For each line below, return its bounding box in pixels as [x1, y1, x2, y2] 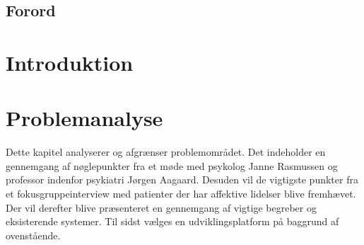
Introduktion [6, 47, 134, 76]
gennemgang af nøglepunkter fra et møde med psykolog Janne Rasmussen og [6, 158, 338, 173]
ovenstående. [6, 227, 61, 242]
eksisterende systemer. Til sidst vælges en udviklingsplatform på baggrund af [6, 214, 339, 229]
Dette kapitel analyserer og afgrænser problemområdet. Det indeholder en [6, 144, 326, 159]
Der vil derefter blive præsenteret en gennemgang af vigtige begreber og [6, 200, 317, 215]
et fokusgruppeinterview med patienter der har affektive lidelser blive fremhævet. [6, 186, 356, 201]
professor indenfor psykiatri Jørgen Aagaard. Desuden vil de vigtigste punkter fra [6, 172, 358, 187]
